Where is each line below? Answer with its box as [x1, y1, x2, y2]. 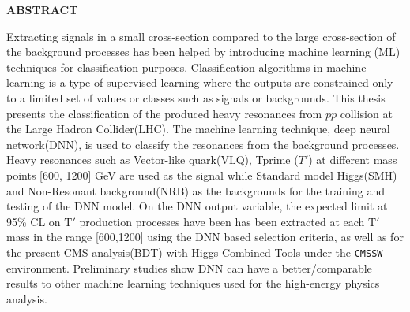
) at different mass [308, 151, 397, 168]
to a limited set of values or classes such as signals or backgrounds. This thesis [6, 89, 386, 106]
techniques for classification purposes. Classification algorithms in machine [6, 58, 367, 75]
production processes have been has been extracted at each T [79, 213, 377, 229]
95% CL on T [6, 213, 73, 229]
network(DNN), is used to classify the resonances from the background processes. [6, 136, 400, 152]
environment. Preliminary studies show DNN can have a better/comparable [6, 259, 372, 276]
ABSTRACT [6, 2, 78, 17]
